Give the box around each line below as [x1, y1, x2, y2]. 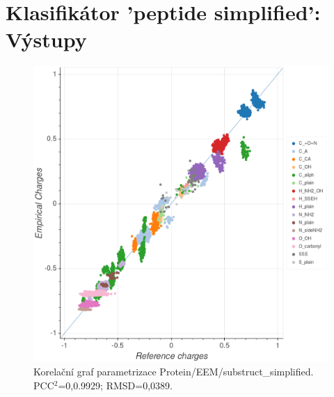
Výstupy [6, 25, 87, 54]
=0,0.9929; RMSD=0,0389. [58, 377, 173, 392]
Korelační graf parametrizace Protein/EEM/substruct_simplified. [33, 364, 314, 379]
